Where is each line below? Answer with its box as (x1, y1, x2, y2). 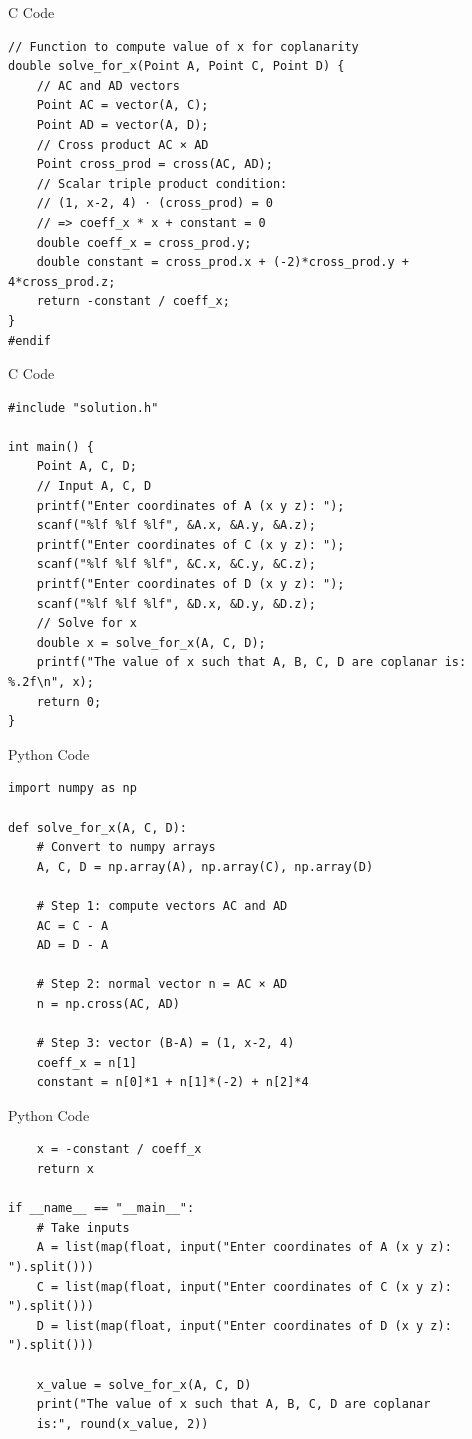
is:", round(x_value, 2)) (36, 1416, 209, 1431)
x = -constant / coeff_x (36, 1142, 202, 1157)
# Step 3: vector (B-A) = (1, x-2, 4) (36, 1036, 295, 1051)
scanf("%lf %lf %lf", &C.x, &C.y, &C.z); (36, 557, 316, 572)
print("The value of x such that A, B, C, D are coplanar (36, 1397, 431, 1412)
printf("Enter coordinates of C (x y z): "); (36, 537, 345, 552)
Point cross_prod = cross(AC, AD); (36, 157, 273, 172)
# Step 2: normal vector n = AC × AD (36, 977, 288, 992)
